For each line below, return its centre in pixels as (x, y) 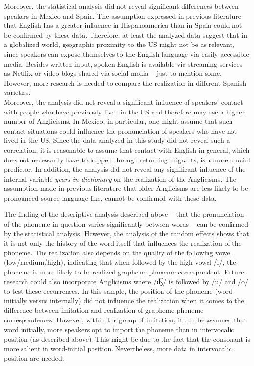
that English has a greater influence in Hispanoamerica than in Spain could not (123, 25)
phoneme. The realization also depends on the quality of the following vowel (118, 252)
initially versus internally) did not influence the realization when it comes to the (124, 300)
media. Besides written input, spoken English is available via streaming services (123, 63)
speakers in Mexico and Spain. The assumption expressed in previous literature (123, 15)
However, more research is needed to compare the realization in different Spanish (125, 82)
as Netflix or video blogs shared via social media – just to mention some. (113, 73)
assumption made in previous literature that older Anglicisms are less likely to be (126, 188)
